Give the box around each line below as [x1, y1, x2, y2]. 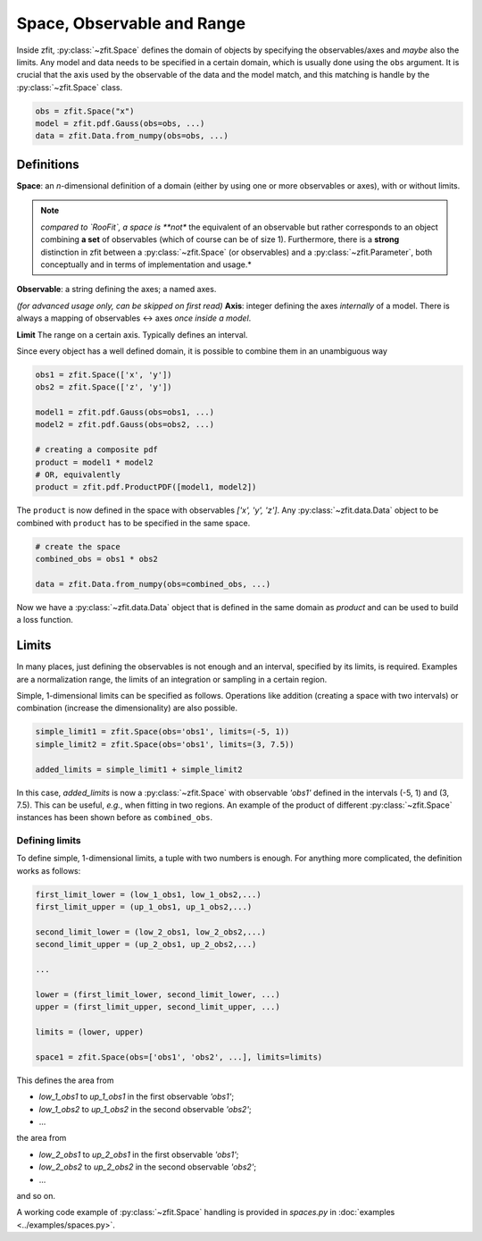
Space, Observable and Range [16, 13, 245, 33]
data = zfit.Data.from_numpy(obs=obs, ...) [35, 130, 229, 141]
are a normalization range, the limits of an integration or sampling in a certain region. [16, 674, 328, 684]
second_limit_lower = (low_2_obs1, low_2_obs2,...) [35, 927, 267, 937]
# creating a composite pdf [35, 445, 158, 455]
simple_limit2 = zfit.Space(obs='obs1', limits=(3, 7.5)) [35, 739, 295, 750]
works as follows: [16, 865, 81, 876]
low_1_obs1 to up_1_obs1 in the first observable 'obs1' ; [38, 1091, 235, 1103]
